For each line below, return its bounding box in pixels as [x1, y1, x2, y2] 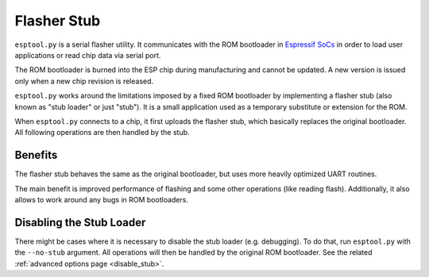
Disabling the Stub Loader [14, 215, 146, 229]
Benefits [14, 148, 58, 162]
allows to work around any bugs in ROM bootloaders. [14, 194, 188, 204]
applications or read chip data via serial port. [14, 50, 161, 60]
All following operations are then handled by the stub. [14, 128, 190, 137]
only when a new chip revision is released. [14, 76, 154, 86]
